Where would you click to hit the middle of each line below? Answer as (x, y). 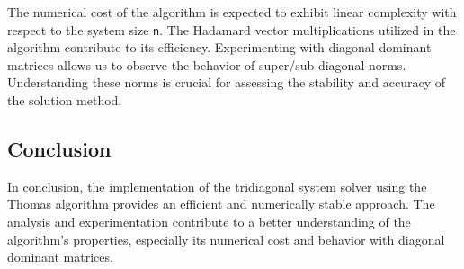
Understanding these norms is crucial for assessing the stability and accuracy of (226, 82)
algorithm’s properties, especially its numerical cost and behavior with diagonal (226, 239)
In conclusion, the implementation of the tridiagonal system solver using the (217, 186)
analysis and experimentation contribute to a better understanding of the (209, 222)
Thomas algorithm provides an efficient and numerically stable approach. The (221, 204)
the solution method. (65, 100)
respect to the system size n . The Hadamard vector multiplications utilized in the (232, 29)
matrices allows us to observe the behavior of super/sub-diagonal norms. (207, 64)
